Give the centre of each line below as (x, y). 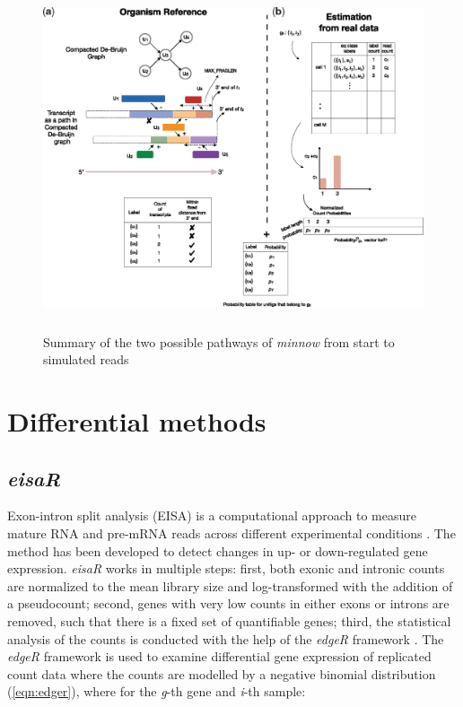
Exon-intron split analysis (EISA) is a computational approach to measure (212, 515)
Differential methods (137, 420)
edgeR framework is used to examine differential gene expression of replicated (219, 656)
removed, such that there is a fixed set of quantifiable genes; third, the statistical (229, 620)
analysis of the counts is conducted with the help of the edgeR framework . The (226, 638)
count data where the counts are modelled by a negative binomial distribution (222, 673)
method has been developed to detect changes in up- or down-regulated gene (218, 550)
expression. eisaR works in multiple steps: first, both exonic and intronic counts (226, 568)
